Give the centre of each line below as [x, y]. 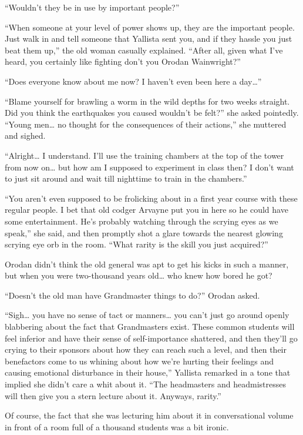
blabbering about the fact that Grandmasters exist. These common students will [150, 327]
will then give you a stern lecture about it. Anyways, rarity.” [113, 395]
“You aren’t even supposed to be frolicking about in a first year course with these [151, 198]
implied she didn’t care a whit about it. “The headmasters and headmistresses [145, 384]
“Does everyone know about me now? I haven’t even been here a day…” [133, 81]
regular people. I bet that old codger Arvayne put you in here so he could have [147, 210]
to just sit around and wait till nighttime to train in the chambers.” [126, 178]
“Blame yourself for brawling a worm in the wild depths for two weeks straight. [147, 101]
